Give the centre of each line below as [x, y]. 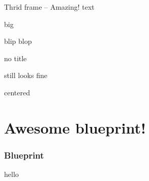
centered [17, 92]
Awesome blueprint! [75, 127]
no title [16, 58]
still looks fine [26, 75]
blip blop [18, 41]
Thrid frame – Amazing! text [49, 7]
